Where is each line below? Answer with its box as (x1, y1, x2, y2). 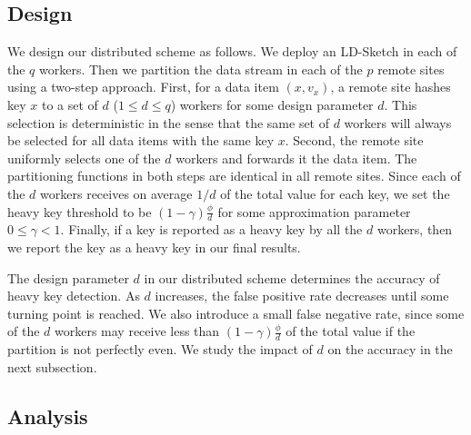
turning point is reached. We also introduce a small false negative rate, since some (7, 303, 465, 322)
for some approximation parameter (217, 202, 411, 221)
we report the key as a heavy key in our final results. (7, 237, 301, 256)
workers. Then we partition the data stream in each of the (39, 59, 363, 78)
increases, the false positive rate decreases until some (155, 286, 449, 305)
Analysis (7, 401, 88, 430)
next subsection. (7, 357, 97, 376)
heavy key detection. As (7, 286, 140, 305)
